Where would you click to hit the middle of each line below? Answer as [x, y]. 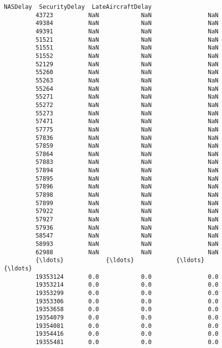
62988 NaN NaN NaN [127, 252]
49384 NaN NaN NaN [127, 23]
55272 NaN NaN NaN [127, 105]
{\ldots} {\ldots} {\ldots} [120, 260]
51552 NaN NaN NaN [127, 56]
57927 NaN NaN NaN [127, 220]
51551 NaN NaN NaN [127, 48]
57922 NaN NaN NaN [127, 211]
